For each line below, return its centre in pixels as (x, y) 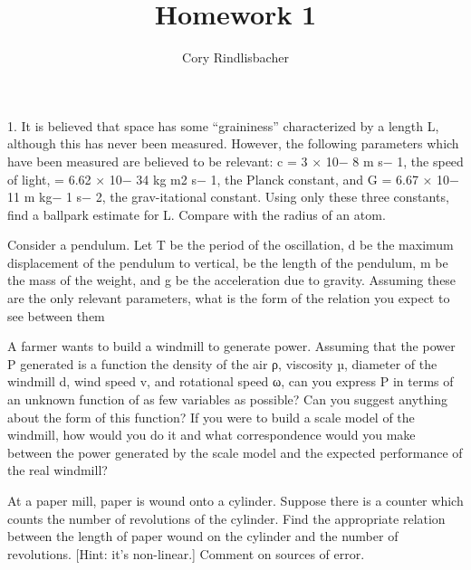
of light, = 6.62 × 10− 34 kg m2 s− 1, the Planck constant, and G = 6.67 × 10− (233, 179)
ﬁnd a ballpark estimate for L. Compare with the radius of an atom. (197, 214)
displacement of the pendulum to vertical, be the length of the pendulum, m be (228, 262)
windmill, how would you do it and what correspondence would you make (211, 435)
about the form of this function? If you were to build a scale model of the (211, 417)
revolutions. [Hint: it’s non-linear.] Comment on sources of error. (186, 553)
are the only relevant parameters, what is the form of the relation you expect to (229, 298)
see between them (56, 315)
